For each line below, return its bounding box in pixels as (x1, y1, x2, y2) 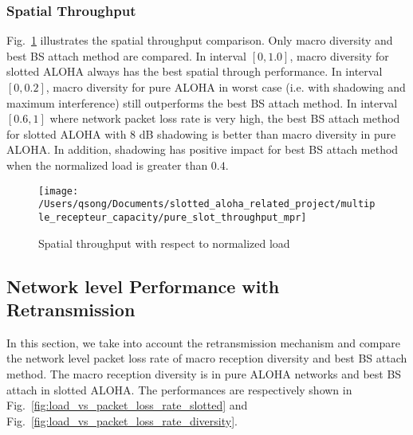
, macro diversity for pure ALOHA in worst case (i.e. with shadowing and (45, 79, 406, 95)
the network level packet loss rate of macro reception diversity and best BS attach (6, 350, 407, 366)
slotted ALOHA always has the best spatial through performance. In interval (6, 63, 383, 80)
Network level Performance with (6, 273, 280, 298)
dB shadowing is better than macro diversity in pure (139, 125, 396, 142)
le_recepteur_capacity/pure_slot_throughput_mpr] (38, 211, 307, 223)
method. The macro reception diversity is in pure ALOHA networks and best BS (6, 365, 402, 382)
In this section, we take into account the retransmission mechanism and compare (6, 334, 401, 351)
